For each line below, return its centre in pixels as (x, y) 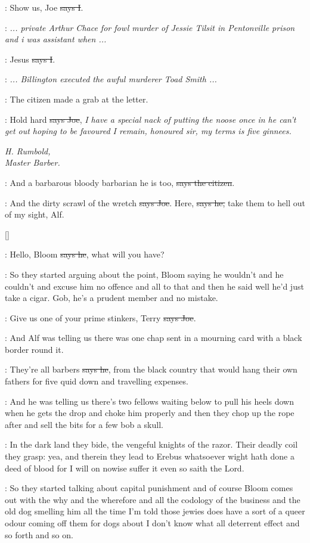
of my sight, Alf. (35, 214)
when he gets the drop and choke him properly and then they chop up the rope (150, 413)
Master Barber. (32, 162)
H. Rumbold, (28, 151)
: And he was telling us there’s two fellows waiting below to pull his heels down (150, 401)
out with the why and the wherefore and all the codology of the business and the (153, 499)
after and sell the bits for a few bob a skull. (84, 424)
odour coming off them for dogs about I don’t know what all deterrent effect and (152, 523)
